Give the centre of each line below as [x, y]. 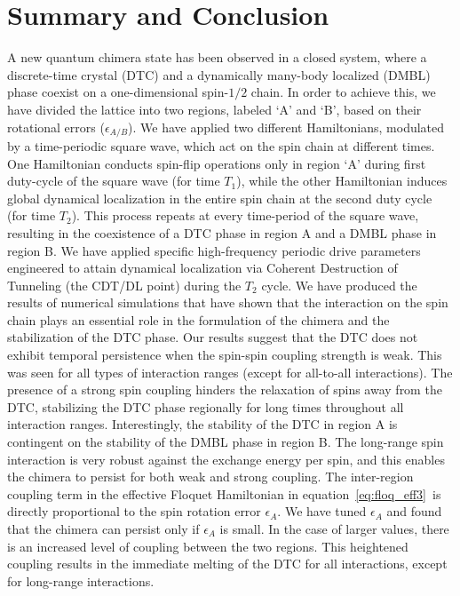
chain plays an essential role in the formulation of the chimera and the [198, 319]
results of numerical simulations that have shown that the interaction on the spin [228, 302]
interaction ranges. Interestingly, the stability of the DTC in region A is [202, 424]
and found [414, 511]
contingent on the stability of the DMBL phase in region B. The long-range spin [226, 442]
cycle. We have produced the [339, 285]
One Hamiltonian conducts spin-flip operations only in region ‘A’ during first [217, 163]
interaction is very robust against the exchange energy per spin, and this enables [226, 459]
